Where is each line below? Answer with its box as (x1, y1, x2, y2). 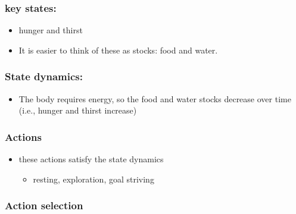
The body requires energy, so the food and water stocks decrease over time (18, 92, 291, 105)
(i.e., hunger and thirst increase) (18, 104, 137, 117)
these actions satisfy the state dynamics (18, 153, 164, 165)
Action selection (5, 198, 83, 213)
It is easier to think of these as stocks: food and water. (18, 43, 218, 56)
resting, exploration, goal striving (33, 172, 154, 185)
